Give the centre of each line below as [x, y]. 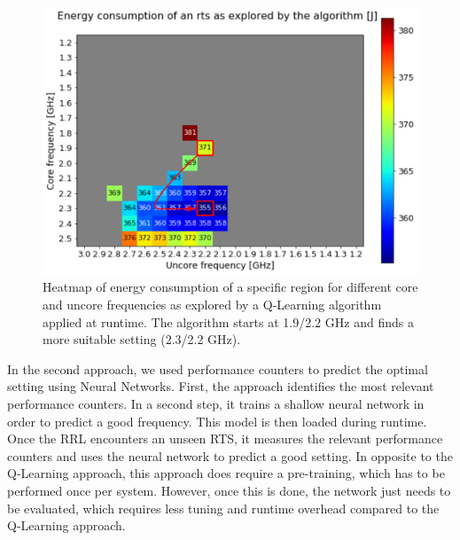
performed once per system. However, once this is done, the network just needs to [229, 490]
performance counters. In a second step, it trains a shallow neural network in [216, 403]
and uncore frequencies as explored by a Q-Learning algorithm [212, 305]
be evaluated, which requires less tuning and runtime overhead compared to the [223, 508]
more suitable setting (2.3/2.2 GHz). [142, 339]
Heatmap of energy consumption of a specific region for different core [230, 287]
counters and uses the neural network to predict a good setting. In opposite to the [230, 455]
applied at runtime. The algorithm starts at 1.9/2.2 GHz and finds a [228, 321]
